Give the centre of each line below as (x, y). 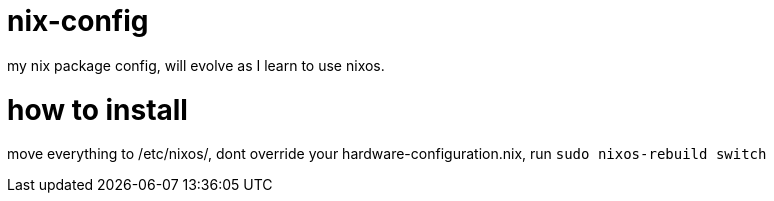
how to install (97, 109)
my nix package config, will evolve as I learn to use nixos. (196, 65)
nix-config (78, 21)
